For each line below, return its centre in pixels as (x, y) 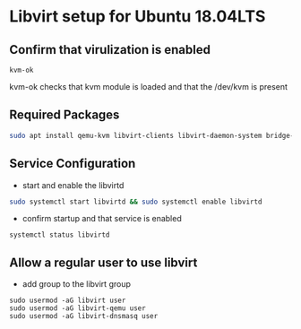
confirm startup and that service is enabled (102, 219)
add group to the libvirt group (77, 284)
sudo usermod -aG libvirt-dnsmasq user (84, 316)
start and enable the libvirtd (73, 185)
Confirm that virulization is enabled (110, 50)
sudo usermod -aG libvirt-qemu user (77, 308)
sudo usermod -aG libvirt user (68, 301)
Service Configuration (73, 164)
